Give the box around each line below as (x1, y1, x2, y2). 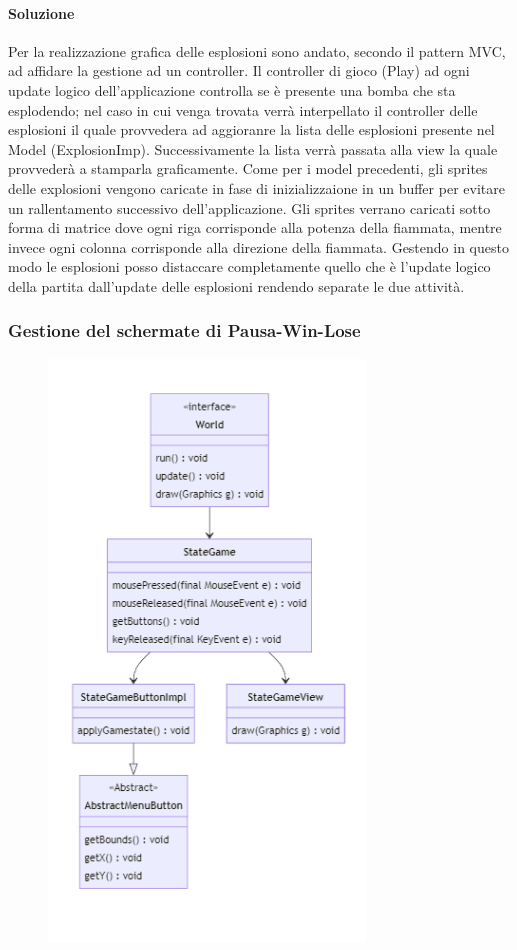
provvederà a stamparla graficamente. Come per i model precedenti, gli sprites (8, 158, 488, 179)
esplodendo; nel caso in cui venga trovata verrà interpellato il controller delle (8, 99, 478, 120)
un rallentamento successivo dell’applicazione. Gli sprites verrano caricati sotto (8, 197, 491, 218)
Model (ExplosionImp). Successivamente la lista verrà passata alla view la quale (8, 138, 498, 159)
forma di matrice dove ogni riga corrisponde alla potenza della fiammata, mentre (8, 217, 502, 238)
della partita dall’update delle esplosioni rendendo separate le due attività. (8, 275, 465, 296)
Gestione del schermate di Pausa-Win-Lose (8, 318, 361, 343)
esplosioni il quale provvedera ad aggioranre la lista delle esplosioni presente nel (8, 119, 495, 140)
